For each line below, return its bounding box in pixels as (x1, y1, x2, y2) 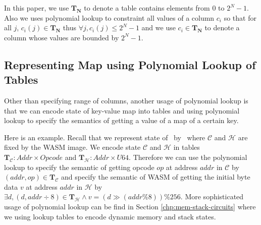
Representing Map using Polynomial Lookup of (4, 57, 256, 72)
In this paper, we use (4, 3, 69, 13)
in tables (173, 142, 200, 152)
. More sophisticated (180, 191, 244, 202)
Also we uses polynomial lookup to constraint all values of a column (4, 12, 215, 23)
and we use (141, 22, 176, 33)
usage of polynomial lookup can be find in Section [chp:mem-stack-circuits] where (4, 201, 256, 211)
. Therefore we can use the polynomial (129, 151, 247, 162)
